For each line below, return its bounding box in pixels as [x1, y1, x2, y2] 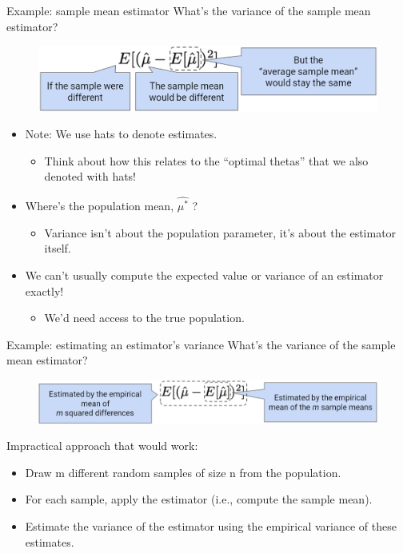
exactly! [25, 282, 64, 299]
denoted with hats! [44, 168, 137, 185]
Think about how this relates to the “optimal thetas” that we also [44, 152, 369, 169]
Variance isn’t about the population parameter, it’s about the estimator [44, 224, 397, 241]
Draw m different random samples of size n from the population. [25, 463, 341, 480]
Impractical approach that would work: [6, 437, 198, 454]
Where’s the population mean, [25, 197, 174, 214]
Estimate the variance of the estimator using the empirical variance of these [25, 518, 397, 535]
